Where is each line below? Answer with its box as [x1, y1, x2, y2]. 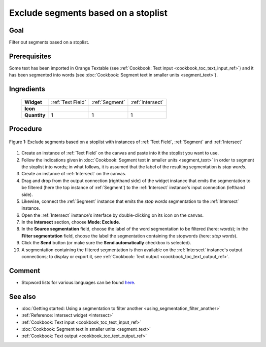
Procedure [9, 125, 42, 133]
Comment [9, 267, 40, 275]
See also [9, 292, 36, 301]
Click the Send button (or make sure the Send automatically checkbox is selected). [21, 240, 192, 246]
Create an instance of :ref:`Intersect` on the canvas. [21, 171, 127, 177]
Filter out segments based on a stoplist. [9, 39, 90, 45]
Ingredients [9, 85, 45, 93]
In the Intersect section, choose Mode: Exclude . [21, 219, 120, 225]
